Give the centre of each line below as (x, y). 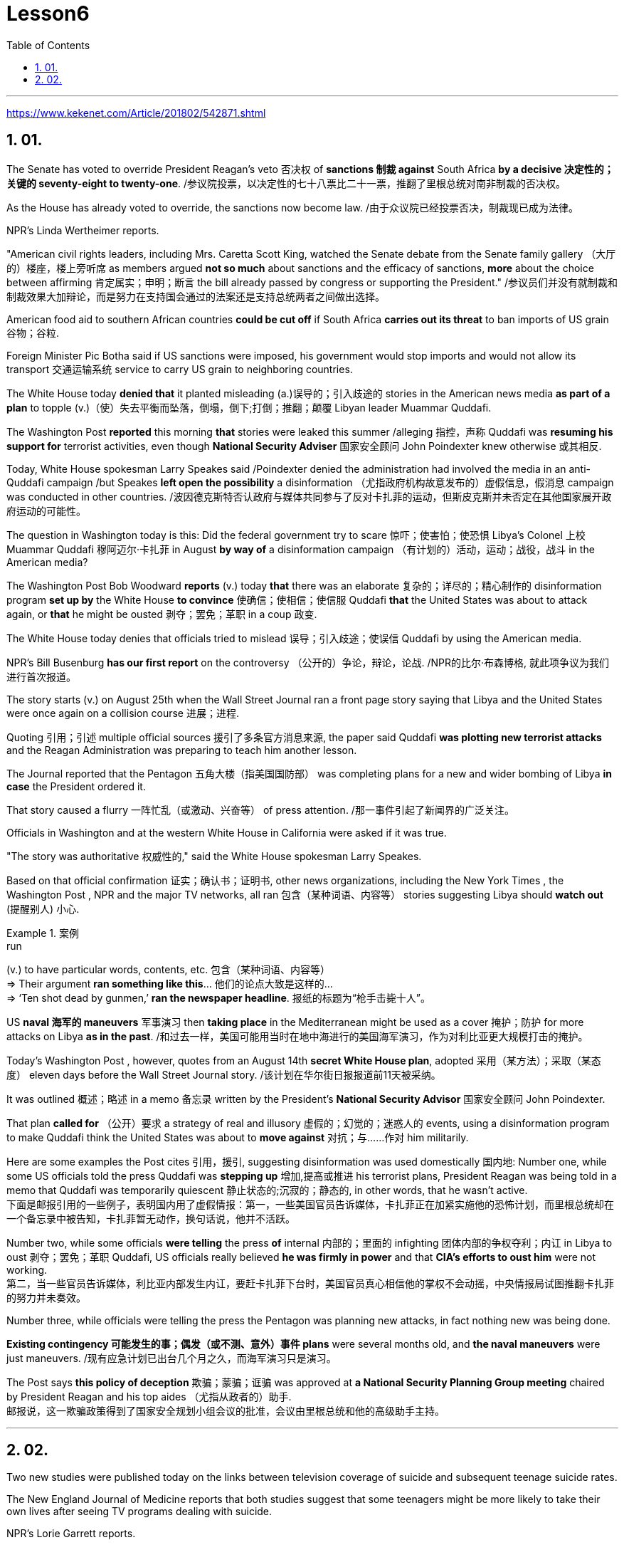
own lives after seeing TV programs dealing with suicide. (139, 1512)
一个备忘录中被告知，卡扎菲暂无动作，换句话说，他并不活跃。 (151, 1218)
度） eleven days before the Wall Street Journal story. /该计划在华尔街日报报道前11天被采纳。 (224, 1074)
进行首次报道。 (41, 676)
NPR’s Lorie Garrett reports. (71, 1534)
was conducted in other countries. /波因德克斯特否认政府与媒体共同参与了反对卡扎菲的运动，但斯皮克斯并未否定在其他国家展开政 (309, 496)
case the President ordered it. (76, 786)
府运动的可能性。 (46, 510)
